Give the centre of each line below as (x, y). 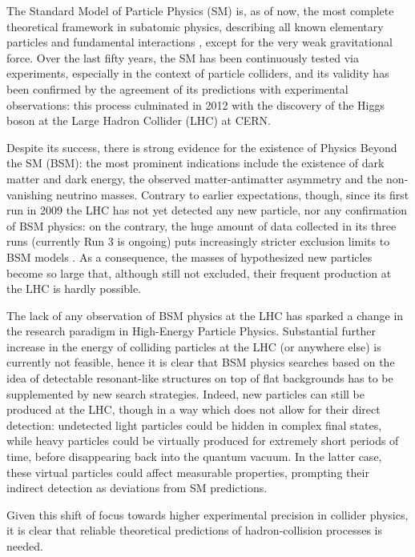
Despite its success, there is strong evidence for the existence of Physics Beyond (202, 147)
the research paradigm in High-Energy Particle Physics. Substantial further (191, 331)
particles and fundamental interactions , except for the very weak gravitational (199, 42)
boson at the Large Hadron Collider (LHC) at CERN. (139, 120)
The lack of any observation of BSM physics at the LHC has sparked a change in (205, 315)
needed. (25, 546)
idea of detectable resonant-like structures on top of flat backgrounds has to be (200, 378)
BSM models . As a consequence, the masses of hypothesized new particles (189, 256)
